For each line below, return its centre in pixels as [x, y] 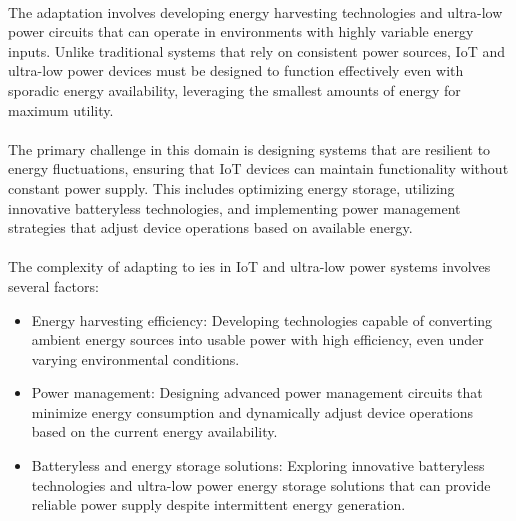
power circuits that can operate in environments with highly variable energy [241, 31]
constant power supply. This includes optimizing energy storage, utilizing [231, 187]
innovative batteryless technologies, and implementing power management [234, 207]
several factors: [53, 285]
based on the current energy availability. [154, 431]
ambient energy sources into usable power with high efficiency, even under [257, 339]
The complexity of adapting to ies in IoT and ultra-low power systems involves [249, 266]
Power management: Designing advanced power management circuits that [257, 392]
